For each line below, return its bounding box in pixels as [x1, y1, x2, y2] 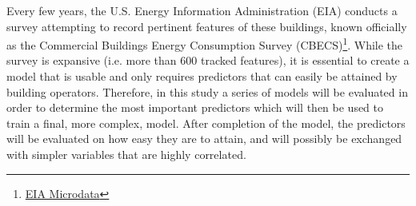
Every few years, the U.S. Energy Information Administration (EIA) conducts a [6, 2, 398, 18]
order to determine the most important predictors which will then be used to [6, 99, 384, 116]
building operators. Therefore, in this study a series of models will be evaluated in [6, 83, 408, 100]
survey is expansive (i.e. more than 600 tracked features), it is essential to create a [6, 52, 410, 69]
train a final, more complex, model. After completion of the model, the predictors [6, 114, 406, 131]
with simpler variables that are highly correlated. [6, 146, 246, 162]
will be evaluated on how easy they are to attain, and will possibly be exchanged [6, 130, 402, 147]
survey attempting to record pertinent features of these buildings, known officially [6, 18, 407, 34]
